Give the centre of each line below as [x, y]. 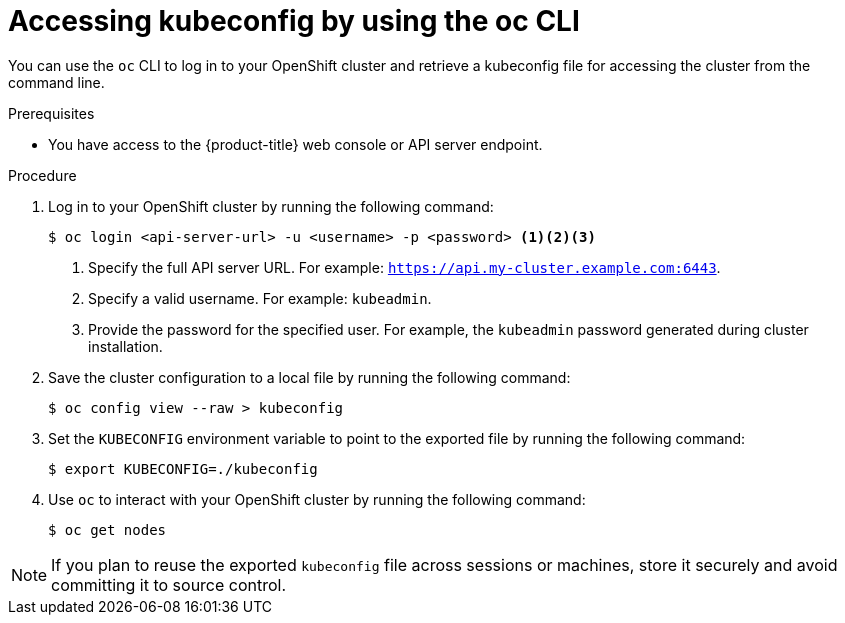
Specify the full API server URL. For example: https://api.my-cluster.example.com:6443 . [404, 267]
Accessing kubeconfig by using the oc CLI [294, 21]
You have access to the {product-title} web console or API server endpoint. [295, 144]
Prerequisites [51, 113]
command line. [56, 82]
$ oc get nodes [107, 529]
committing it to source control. [169, 584]
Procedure [42, 175]
